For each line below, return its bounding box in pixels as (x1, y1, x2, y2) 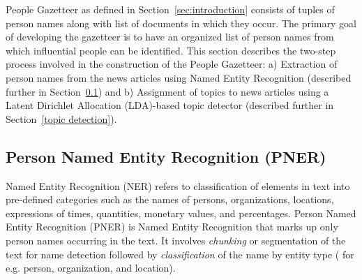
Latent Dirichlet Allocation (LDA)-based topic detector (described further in (6, 98, 334, 112)
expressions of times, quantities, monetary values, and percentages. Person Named (6, 205, 356, 220)
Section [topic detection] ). (6, 111, 117, 126)
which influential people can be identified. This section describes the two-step (6, 43, 336, 57)
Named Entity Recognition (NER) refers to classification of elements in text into (6, 178, 350, 193)
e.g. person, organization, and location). (6, 260, 176, 275)
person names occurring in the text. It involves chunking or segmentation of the (6, 233, 346, 247)
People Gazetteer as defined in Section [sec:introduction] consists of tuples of (6, 2, 335, 16)
